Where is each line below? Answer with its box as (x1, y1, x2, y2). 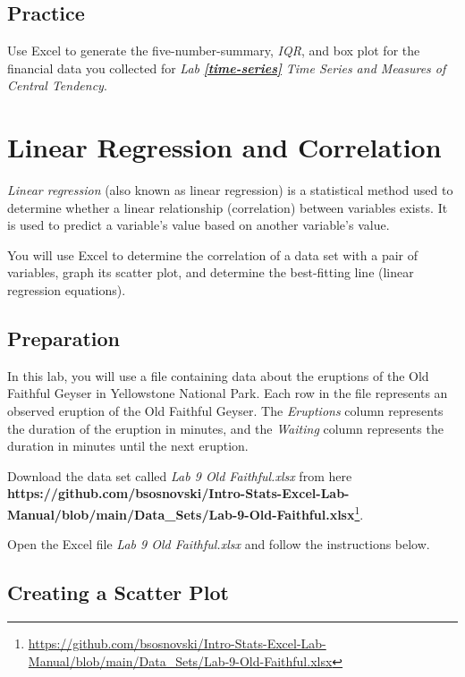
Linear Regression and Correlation (7, 129, 442, 165)
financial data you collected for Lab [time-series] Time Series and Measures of (7, 58, 446, 77)
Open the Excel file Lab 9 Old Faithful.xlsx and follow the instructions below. (7, 535, 430, 554)
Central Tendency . (7, 76, 107, 95)
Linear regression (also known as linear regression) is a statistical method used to (7, 181, 453, 199)
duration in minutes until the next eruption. (7, 436, 249, 455)
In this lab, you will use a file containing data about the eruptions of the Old (7, 366, 429, 385)
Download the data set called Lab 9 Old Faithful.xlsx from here (7, 466, 352, 485)
